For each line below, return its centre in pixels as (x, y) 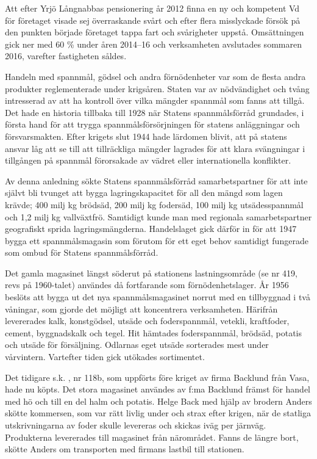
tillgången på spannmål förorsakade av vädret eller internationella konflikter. (148, 160)
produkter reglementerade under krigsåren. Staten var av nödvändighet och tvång (157, 88)
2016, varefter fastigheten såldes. (66, 56)
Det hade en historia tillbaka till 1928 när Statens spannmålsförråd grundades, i (155, 112)
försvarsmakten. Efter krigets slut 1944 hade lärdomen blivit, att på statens (146, 136)
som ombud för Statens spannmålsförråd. (82, 252)
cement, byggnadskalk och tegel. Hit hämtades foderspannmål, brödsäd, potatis (153, 332)
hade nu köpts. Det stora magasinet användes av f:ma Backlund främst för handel (158, 389)
